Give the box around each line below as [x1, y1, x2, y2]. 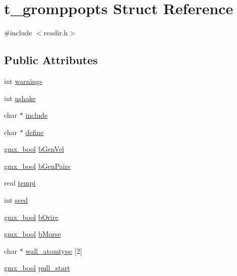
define [25, 126, 44, 137]
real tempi [4, 177, 36, 188]
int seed [4, 195, 28, 205]
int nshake [4, 93, 36, 103]
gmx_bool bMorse [4, 228, 61, 239]
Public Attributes [4, 52, 98, 68]
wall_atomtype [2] [25, 245, 82, 256]
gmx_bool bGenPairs [4, 160, 71, 171]
